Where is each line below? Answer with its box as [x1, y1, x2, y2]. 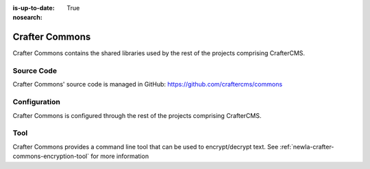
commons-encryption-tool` [12, 152, 89, 160]
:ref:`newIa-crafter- [280, 142, 334, 151]
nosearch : [12, 14, 42, 22]
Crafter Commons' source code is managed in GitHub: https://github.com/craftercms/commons [12, 80, 283, 89]
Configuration [12, 97, 61, 107]
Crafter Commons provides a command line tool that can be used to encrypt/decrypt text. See [12, 142, 279, 151]
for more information [90, 152, 149, 160]
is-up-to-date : [12, 4, 55, 12]
